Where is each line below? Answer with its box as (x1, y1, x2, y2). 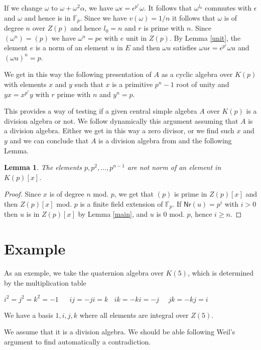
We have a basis (4, 309, 53, 320)
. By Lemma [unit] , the (169, 32, 241, 43)
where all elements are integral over (79, 309, 189, 320)
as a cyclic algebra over (161, 69, 233, 79)
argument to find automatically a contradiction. (4, 336, 151, 346)
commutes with (205, 3, 252, 13)
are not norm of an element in (127, 162, 221, 172)
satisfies (173, 42, 197, 53)
